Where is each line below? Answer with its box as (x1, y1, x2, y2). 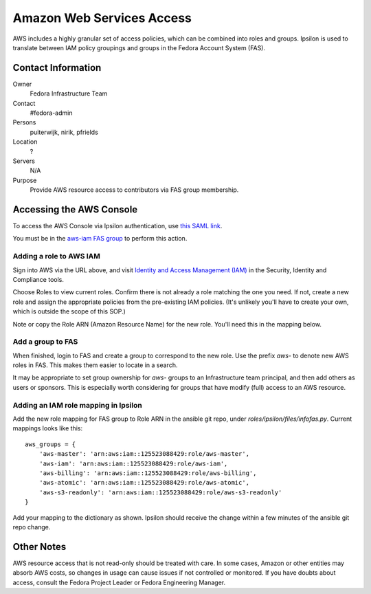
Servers (12, 157, 36, 165)
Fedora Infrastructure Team (30, 89, 108, 98)
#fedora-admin (30, 109, 73, 117)
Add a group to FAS (12, 337, 78, 346)
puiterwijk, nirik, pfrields (30, 128, 99, 136)
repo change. (12, 522, 51, 531)
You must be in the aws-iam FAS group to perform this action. (12, 234, 188, 243)
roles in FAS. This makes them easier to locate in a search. (12, 361, 178, 369)
